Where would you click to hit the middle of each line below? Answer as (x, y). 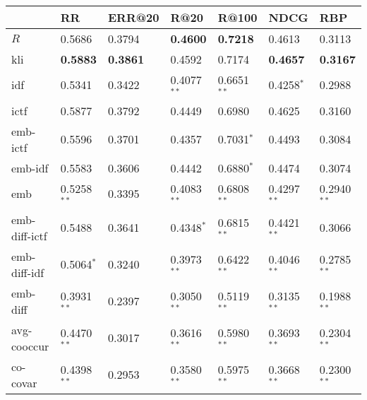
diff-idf (28, 272)
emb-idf (30, 167)
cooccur (30, 346)
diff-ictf (29, 235)
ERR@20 (134, 17)
